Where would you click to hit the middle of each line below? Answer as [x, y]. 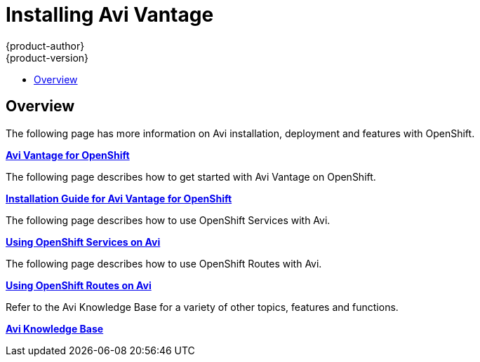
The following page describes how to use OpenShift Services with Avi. [168, 220]
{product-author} [45, 46]
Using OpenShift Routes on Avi [79, 285]
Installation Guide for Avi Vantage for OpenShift [119, 198]
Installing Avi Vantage [110, 15]
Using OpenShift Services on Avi [83, 242]
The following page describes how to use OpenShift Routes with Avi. [164, 263]
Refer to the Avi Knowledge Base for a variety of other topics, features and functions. [202, 307]
